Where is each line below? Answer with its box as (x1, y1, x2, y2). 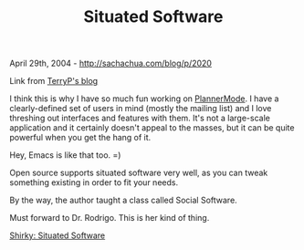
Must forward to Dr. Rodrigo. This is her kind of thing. (9, 213, 210, 224)
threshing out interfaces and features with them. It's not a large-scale (9, 112, 271, 124)
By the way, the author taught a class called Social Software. (9, 194, 237, 206)
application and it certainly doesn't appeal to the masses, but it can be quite (9, 122, 295, 133)
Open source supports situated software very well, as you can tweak (9, 167, 268, 179)
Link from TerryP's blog (9, 76, 99, 87)
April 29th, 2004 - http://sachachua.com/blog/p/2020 (9, 57, 213, 69)
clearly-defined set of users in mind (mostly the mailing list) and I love (9, 103, 272, 114)
